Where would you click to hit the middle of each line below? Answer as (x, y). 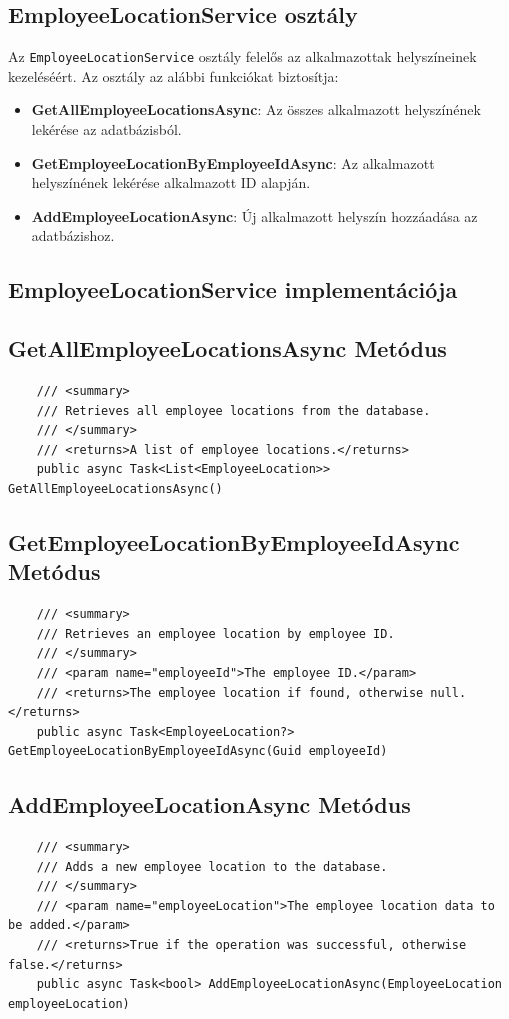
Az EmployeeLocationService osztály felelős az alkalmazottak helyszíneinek (242, 56)
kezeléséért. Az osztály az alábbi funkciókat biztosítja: (173, 75)
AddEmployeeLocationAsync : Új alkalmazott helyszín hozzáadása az (254, 215)
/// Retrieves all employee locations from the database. (233, 410)
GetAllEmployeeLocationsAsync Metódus (227, 348)
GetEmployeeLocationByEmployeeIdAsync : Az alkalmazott (233, 162)
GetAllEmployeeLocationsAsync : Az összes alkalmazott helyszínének (256, 109)
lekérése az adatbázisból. (106, 129)
